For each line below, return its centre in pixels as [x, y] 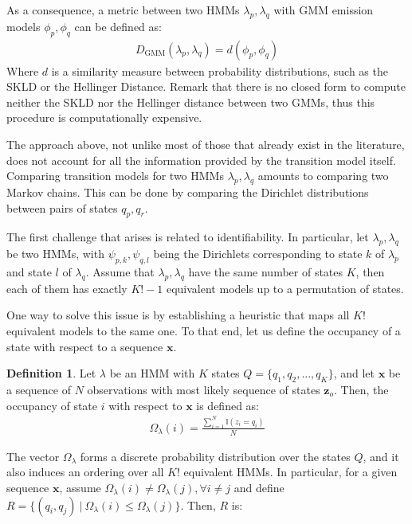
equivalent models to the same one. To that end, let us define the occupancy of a [204, 330]
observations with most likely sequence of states [204, 389]
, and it [381, 456]
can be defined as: [118, 26]
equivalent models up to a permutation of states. [285, 288]
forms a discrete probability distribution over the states [215, 456]
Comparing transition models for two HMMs [115, 176]
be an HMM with [152, 373]
